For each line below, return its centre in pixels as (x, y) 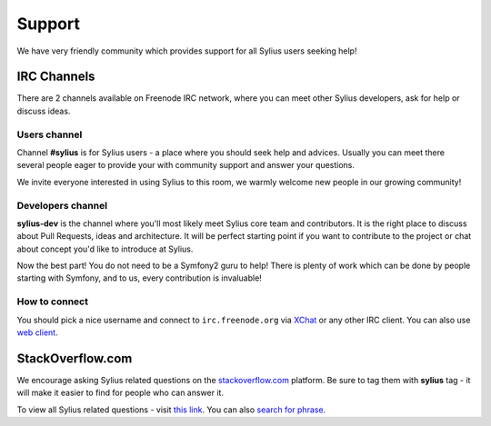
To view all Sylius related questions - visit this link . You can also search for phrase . (171, 410)
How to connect (52, 302)
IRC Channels (56, 77)
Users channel (50, 134)
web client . (37, 332)
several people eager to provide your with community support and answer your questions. (185, 165)
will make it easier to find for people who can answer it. (120, 393)
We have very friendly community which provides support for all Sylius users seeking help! (187, 51)
